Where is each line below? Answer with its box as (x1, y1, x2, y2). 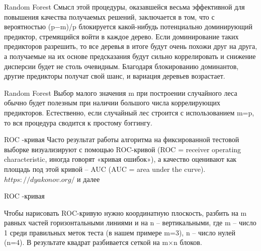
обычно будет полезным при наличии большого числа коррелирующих (4, 97, 220, 108)
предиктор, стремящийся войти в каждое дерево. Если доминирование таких (4, 31, 239, 41)
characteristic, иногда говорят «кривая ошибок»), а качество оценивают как (4, 154, 237, 164)
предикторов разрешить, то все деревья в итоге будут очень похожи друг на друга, (4, 41, 257, 51)
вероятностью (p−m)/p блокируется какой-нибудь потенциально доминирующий (4, 21, 253, 32)
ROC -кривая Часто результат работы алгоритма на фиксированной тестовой (4, 134, 239, 145)
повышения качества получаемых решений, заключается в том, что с (4, 11, 215, 22)
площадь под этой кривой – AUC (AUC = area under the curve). (4, 163, 206, 174)
